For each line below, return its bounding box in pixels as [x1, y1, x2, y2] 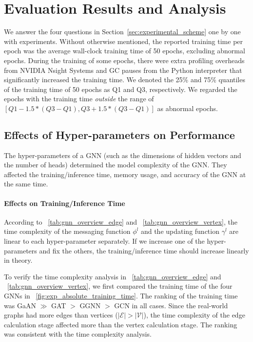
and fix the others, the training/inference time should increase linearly [39, 245, 249, 255]
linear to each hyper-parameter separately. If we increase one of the [4, 236, 205, 246]
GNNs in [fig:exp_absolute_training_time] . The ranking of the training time [4, 291, 238, 300]
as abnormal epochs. [157, 103, 218, 113]
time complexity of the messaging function [4, 226, 131, 236]
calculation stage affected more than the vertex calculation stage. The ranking [4, 319, 237, 329]
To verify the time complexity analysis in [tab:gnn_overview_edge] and [4, 271, 221, 281]
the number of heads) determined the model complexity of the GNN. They [4, 160, 227, 170]
